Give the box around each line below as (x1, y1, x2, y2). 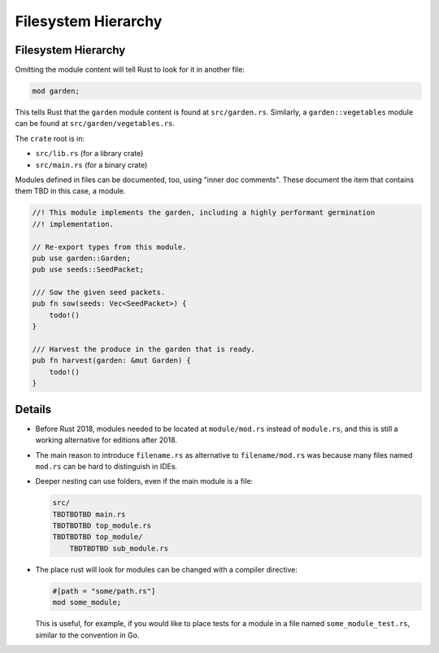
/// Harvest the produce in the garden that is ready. (32, 345, 255, 354)
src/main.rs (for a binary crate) (35, 159, 148, 170)
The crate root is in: (15, 133, 85, 143)
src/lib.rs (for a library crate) (35, 149, 144, 159)
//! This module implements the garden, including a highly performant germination (32, 208, 376, 217)
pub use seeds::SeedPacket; (32, 265, 144, 274)
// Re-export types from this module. (32, 242, 187, 251)
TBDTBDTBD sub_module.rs (69, 543, 169, 553)
